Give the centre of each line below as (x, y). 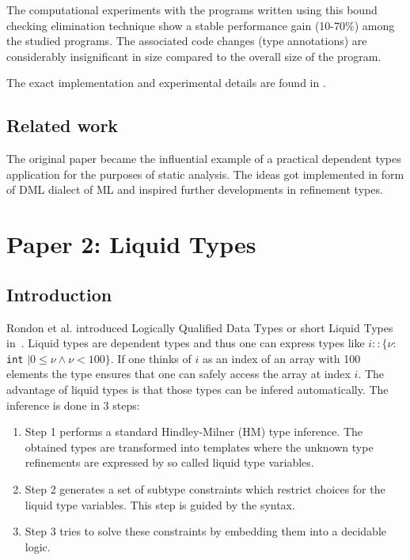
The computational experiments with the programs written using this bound (192, 9)
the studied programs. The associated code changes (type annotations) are (187, 41)
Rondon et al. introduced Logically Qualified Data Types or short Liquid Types (200, 327)
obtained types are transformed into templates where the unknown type (199, 446)
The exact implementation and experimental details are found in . (166, 83)
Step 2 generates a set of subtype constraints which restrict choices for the (205, 488)
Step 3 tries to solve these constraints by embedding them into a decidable (205, 531)
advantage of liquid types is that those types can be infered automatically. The (197, 389)
